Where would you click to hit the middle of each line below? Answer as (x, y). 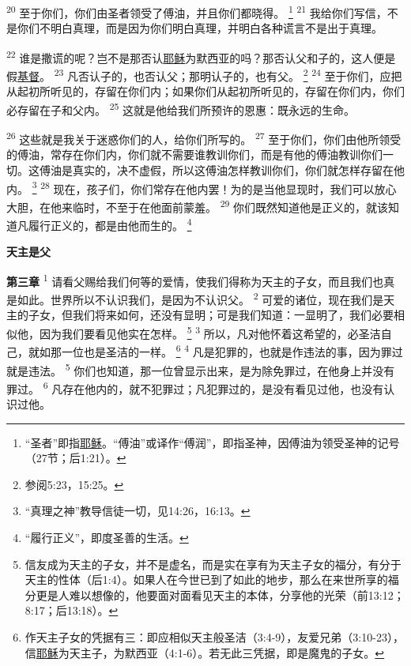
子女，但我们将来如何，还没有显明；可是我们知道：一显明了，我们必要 (211, 315)
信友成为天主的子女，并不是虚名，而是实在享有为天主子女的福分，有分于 (213, 564)
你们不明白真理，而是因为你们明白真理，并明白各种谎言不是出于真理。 (200, 28)
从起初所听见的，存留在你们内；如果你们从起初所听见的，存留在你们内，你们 (205, 91)
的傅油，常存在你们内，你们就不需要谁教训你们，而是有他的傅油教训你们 (194, 154)
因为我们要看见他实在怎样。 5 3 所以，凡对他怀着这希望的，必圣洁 (210, 332)
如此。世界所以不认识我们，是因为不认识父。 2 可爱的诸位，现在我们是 (200, 298)
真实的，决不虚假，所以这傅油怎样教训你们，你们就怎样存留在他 (238, 170)
